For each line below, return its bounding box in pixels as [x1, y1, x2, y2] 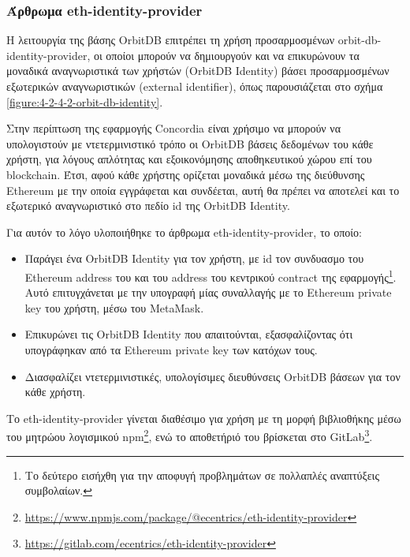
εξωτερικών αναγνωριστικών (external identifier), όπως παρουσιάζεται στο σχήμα [6, 78, 383, 94]
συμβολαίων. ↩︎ [24, 482, 92, 499]
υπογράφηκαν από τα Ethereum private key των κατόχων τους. [24, 341, 318, 357]
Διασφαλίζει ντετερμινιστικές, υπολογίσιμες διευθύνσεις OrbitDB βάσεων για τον [24, 368, 401, 384]
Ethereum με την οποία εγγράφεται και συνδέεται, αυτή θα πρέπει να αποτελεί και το [6, 181, 400, 198]
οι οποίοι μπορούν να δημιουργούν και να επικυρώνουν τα [93, 47, 360, 63]
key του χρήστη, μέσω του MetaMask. [24, 299, 204, 316]
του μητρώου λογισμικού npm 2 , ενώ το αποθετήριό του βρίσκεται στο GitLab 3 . [6, 426, 373, 444]
